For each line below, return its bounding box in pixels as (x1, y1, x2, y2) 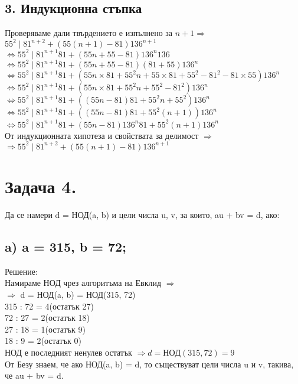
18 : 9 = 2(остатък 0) (5, 334, 81, 347)
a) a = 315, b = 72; (5, 237, 126, 255)
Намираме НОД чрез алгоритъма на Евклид (5, 276, 162, 289)
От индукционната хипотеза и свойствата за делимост (5, 129, 199, 141)
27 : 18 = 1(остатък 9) (5, 323, 86, 335)
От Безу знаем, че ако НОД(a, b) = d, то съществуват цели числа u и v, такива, (5, 357, 294, 370)
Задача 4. (5, 174, 77, 198)
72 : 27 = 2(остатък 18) (5, 311, 90, 324)
